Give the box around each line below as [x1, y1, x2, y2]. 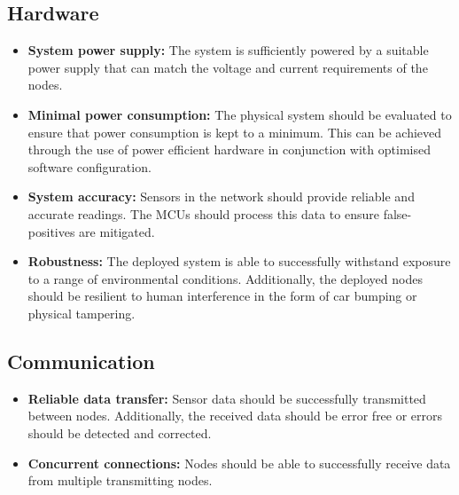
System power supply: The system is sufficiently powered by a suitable [27, 41, 429, 59]
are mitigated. [79, 222, 155, 240]
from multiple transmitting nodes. [27, 471, 213, 490]
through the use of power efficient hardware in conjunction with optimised [27, 140, 431, 159]
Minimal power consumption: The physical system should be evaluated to [27, 105, 452, 123]
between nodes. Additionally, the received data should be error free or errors [27, 406, 443, 425]
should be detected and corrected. [27, 423, 212, 442]
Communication [7, 347, 155, 374]
